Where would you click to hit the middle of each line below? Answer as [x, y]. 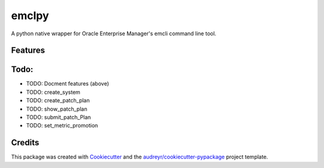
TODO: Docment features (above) [67, 84]
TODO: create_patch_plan [58, 100]
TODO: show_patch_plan [57, 109]
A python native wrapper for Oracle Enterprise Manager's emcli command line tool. [114, 33]
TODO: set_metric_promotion [62, 126]
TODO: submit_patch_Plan [58, 117]
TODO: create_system [53, 92]
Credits [25, 143]
